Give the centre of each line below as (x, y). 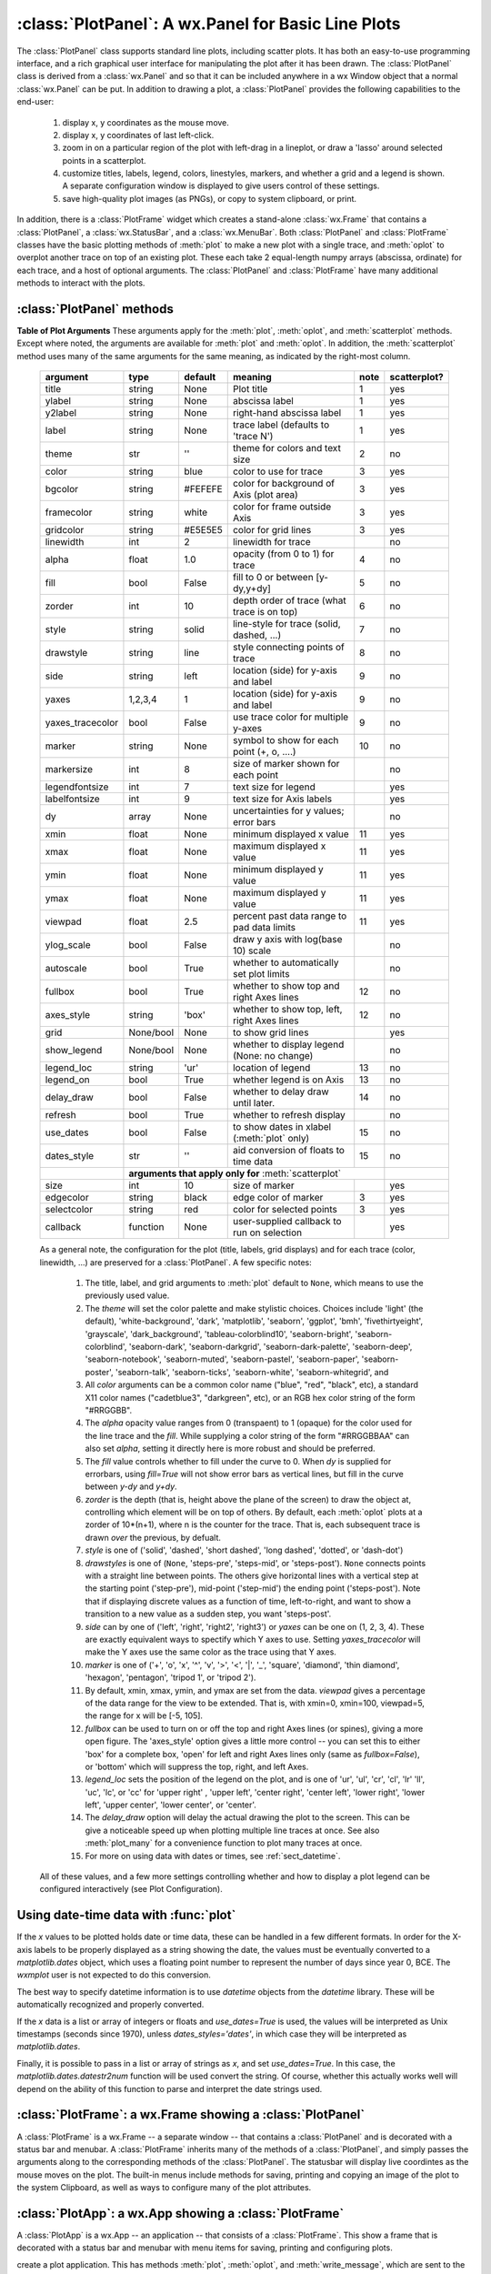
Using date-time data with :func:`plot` (126, 1915)
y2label (61, 413)
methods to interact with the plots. (81, 283)
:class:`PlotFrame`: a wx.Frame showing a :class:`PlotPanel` (191, 2115)
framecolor (69, 512)
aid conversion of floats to (289, 1151)
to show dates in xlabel (282, 1127)
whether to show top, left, (287, 1010)
